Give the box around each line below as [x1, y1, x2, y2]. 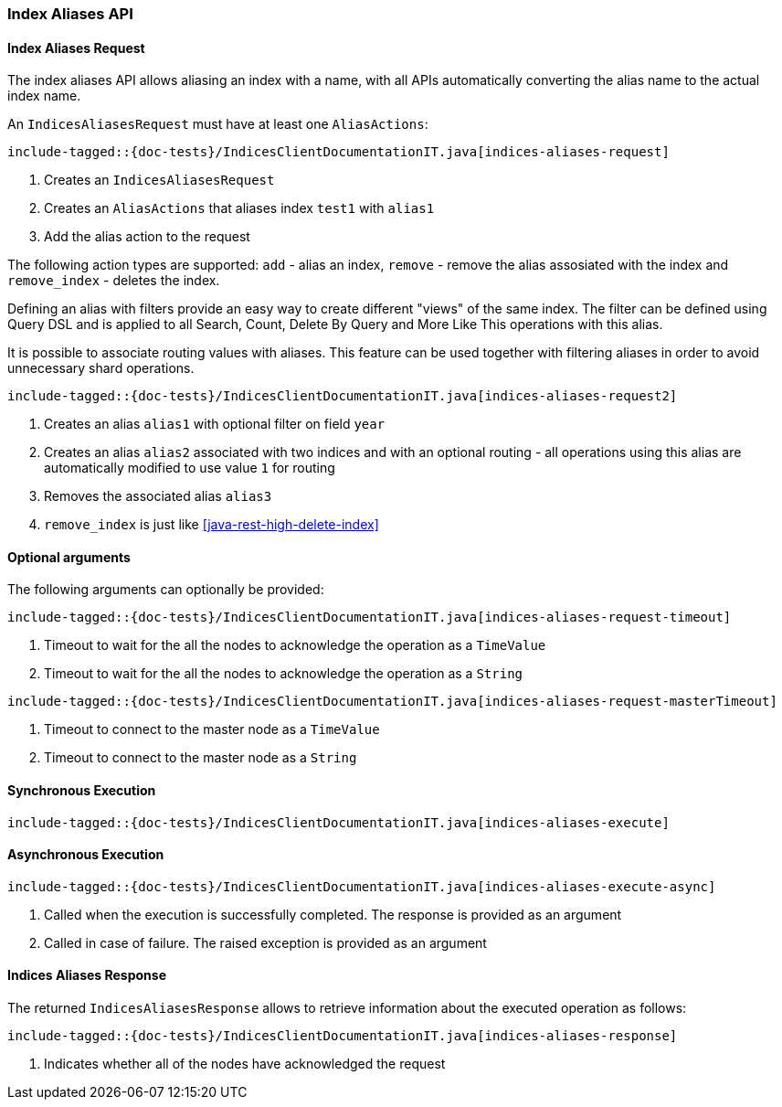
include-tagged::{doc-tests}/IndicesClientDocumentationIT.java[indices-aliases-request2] [7, 389, 678, 404]
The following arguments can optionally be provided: [7, 581, 324, 598]
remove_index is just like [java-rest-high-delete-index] [44, 516, 379, 533]
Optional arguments [7, 548, 131, 565]
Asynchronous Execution [7, 846, 164, 863]
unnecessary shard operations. [7, 360, 195, 377]
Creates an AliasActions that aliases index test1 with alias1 [44, 200, 435, 217]
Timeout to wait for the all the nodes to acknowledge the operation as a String [44, 665, 523, 682]
